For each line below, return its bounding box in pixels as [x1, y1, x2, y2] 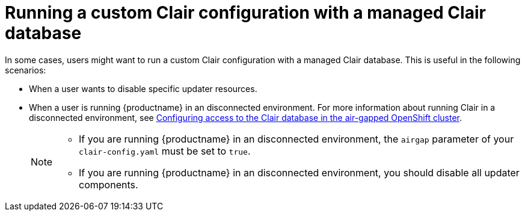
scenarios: [5, 64, 46, 75]
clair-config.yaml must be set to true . [79, 144, 251, 157]
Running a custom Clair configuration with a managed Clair [5, 2, 486, 23]
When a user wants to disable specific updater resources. [29, 83, 257, 94]
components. [79, 178, 138, 191]
